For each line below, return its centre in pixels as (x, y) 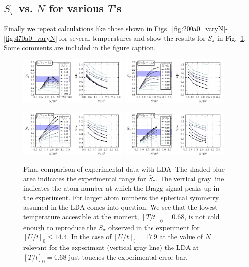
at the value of (181, 237)
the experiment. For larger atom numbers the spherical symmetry (121, 197)
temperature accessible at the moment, (81, 216)
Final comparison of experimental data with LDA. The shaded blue (124, 169)
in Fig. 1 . (231, 38)
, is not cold (202, 216)
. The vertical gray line (190, 178)
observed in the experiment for (154, 227)
